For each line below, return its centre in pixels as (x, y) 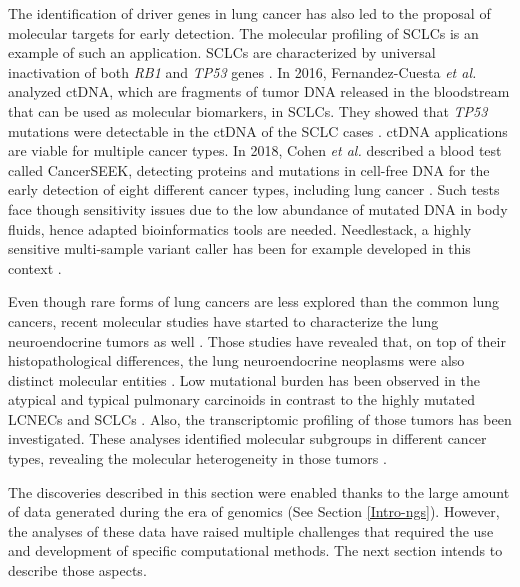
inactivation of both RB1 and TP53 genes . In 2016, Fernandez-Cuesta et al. (242, 71)
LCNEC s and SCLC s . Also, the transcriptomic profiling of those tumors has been (260, 418)
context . (35, 267)
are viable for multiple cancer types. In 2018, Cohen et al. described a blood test (255, 150)
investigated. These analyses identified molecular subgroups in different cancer (247, 438)
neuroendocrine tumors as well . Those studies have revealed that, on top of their (257, 340)
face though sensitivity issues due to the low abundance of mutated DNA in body (258, 208)
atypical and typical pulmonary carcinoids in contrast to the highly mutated (241, 399)
